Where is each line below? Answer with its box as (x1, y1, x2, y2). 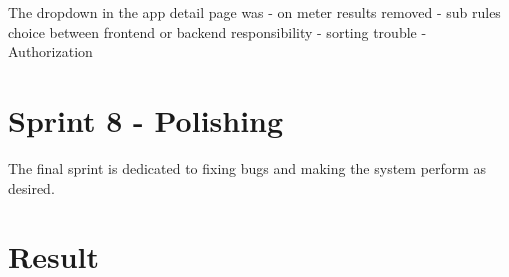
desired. (8, 177, 55, 198)
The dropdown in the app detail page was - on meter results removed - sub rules (8, 2, 501, 22)
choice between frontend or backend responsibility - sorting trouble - (8, 21, 427, 42)
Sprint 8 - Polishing (8, 99, 284, 140)
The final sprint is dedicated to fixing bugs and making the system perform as (8, 157, 487, 178)
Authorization (8, 41, 93, 62)
